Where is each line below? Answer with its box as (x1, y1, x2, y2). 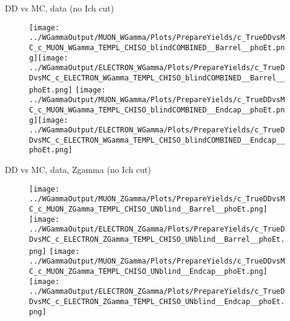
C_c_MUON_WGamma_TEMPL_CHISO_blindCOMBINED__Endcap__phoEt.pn (29, 105, 285, 114)
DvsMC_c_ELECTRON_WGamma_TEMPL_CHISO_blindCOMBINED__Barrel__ (29, 73, 285, 82)
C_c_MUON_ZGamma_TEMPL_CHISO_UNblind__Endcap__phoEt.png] (29, 267, 268, 276)
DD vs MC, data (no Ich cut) (5, 2, 114, 14)
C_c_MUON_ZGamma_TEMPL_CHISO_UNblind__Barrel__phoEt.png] (29, 205, 268, 214)
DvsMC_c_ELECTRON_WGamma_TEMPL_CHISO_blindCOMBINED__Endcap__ (29, 135, 285, 144)
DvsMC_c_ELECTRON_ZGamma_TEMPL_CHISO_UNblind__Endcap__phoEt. (29, 297, 285, 306)
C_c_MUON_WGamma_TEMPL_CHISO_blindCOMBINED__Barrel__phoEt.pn (29, 43, 285, 52)
